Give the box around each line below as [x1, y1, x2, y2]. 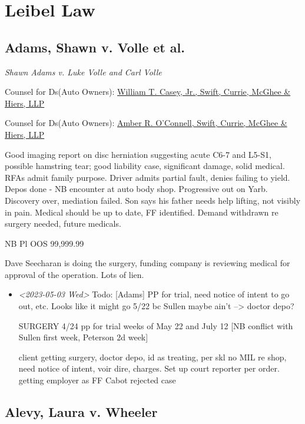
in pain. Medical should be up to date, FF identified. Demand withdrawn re [5, 206, 279, 218]
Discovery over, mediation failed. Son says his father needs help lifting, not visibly [5, 194, 301, 206]
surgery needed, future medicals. [5, 217, 121, 230]
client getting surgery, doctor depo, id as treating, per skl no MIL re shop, [18, 350, 287, 363]
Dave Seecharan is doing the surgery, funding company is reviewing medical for [5, 257, 290, 269]
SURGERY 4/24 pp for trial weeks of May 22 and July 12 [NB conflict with [18, 319, 293, 332]
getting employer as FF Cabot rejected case [18, 374, 176, 386]
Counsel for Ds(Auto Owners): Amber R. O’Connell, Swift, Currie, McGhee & [5, 117, 287, 129]
